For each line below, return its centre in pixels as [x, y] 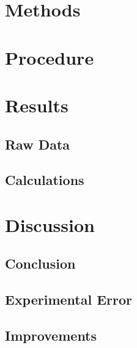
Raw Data [38, 144]
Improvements [51, 335]
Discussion [50, 224]
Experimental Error [69, 299]
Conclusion [40, 263]
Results [37, 105]
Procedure [50, 57]
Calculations [45, 180]
